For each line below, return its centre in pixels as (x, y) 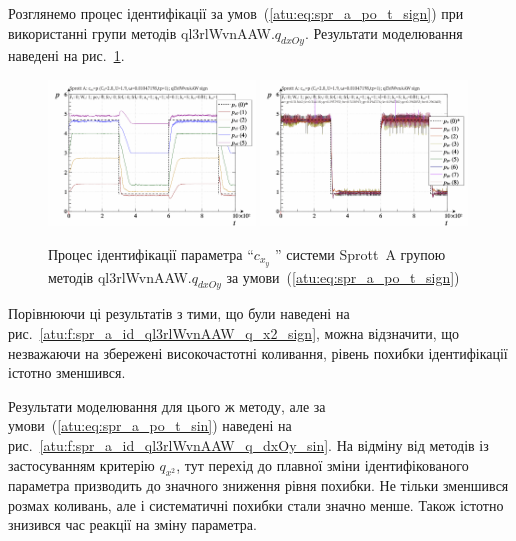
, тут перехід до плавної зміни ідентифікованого (322, 464)
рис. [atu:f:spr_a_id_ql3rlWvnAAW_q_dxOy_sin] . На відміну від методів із (248, 444)
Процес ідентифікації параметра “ (151, 253)
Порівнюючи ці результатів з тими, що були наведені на (179, 313)
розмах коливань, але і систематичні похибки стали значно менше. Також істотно (256, 504)
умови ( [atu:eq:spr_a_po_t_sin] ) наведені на (150, 425)
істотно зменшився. (67, 372)
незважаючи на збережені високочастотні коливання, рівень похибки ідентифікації (258, 352)
